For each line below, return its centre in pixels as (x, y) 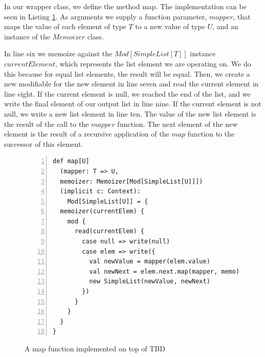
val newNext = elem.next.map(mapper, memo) (164, 271)
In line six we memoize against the (58, 53)
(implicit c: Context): (100, 192)
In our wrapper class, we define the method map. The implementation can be (125, 6)
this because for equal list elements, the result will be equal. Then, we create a (127, 73)
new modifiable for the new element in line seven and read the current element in (131, 84)
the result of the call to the (47, 124)
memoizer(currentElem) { (102, 211)
